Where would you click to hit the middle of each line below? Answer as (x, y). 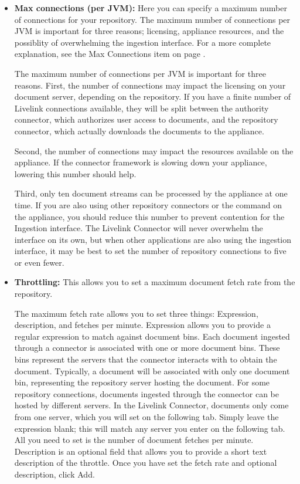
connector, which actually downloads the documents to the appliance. (139, 131)
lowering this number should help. (75, 173)
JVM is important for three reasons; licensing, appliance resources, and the (149, 31)
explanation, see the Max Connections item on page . (110, 54)
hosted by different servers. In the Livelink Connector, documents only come (151, 405)
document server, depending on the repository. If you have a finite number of (153, 97)
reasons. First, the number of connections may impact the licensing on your (150, 85)
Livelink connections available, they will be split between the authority (142, 108)
